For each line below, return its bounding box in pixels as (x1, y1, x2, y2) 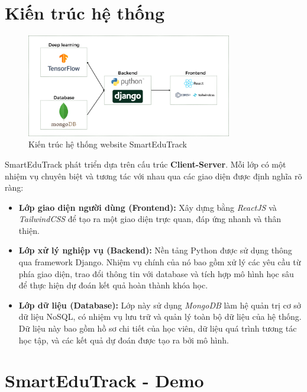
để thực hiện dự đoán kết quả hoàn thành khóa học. (18, 279, 208, 291)
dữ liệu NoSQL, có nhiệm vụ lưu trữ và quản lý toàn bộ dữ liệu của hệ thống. (18, 310, 302, 323)
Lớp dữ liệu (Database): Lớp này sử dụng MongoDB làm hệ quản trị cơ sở (18, 298, 301, 311)
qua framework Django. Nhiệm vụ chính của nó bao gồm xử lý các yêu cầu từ (18, 256, 301, 268)
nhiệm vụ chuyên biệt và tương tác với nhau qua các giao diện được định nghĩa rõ (5, 169, 302, 182)
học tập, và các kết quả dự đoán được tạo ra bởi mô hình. (18, 333, 229, 346)
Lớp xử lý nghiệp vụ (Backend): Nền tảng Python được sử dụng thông (18, 244, 292, 256)
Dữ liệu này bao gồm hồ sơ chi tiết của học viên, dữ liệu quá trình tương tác (18, 322, 297, 335)
